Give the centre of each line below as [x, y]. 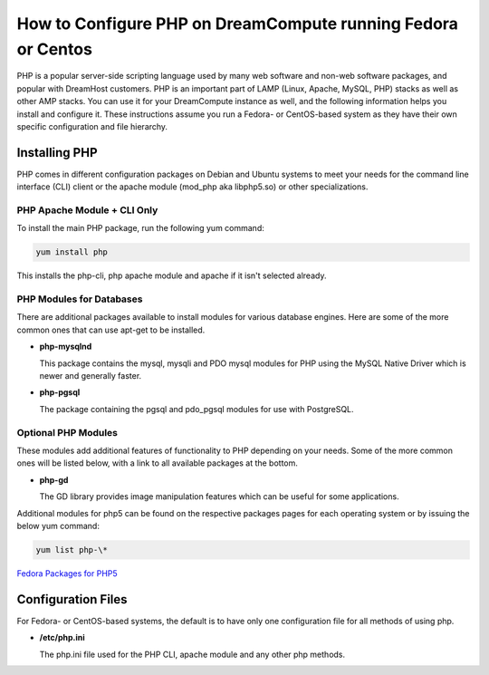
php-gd [54, 479]
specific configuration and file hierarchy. [92, 126]
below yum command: [58, 526]
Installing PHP [58, 153]
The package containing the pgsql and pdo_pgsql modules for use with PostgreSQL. [197, 409]
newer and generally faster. [91, 376]
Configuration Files [72, 599]
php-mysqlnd [66, 347]
